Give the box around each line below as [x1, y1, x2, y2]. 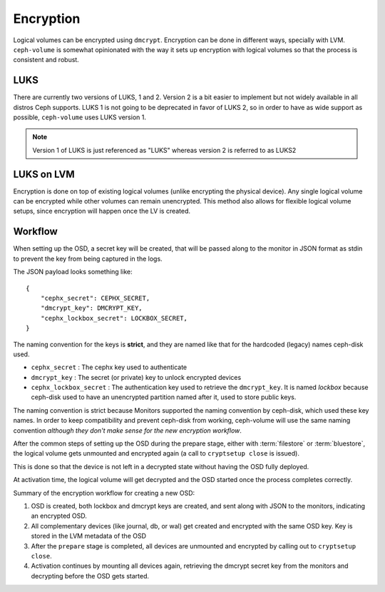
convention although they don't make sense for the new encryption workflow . [13, 426, 242, 435]
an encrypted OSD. [31, 511, 87, 521]
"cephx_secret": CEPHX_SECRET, [40, 294, 150, 302]
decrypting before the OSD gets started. [31, 571, 150, 580]
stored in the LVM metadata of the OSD [31, 532, 146, 541]
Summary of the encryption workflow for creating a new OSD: [13, 488, 195, 497]
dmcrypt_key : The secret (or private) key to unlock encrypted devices [31, 373, 242, 381]
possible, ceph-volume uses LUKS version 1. [13, 113, 146, 121]
